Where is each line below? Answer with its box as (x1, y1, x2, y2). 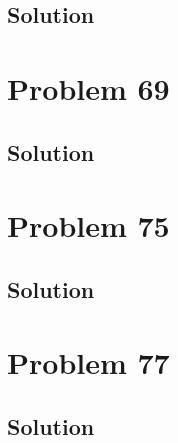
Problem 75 (7, 205, 170, 246)
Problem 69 (7, 67, 170, 108)
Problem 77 (7, 342, 170, 383)
